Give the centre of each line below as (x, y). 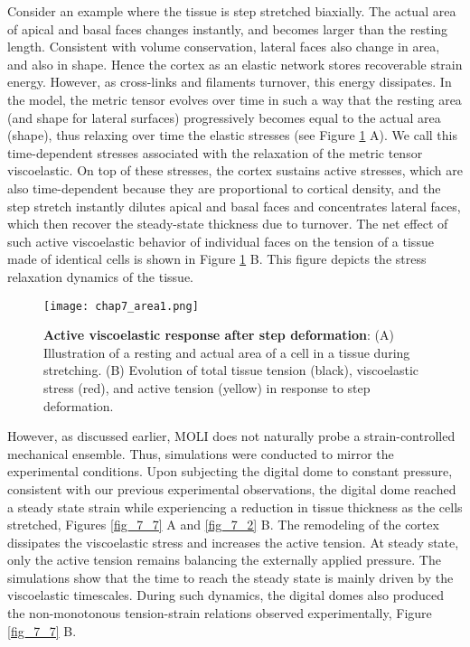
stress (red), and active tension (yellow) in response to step (207, 387)
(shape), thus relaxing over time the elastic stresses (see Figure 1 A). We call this (232, 135)
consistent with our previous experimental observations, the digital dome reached (232, 488)
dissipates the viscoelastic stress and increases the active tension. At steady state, (233, 542)
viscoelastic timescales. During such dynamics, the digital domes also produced (226, 595)
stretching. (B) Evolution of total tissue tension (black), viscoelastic (231, 370)
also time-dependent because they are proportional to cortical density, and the (224, 188)
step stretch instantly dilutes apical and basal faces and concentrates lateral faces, (234, 206)
